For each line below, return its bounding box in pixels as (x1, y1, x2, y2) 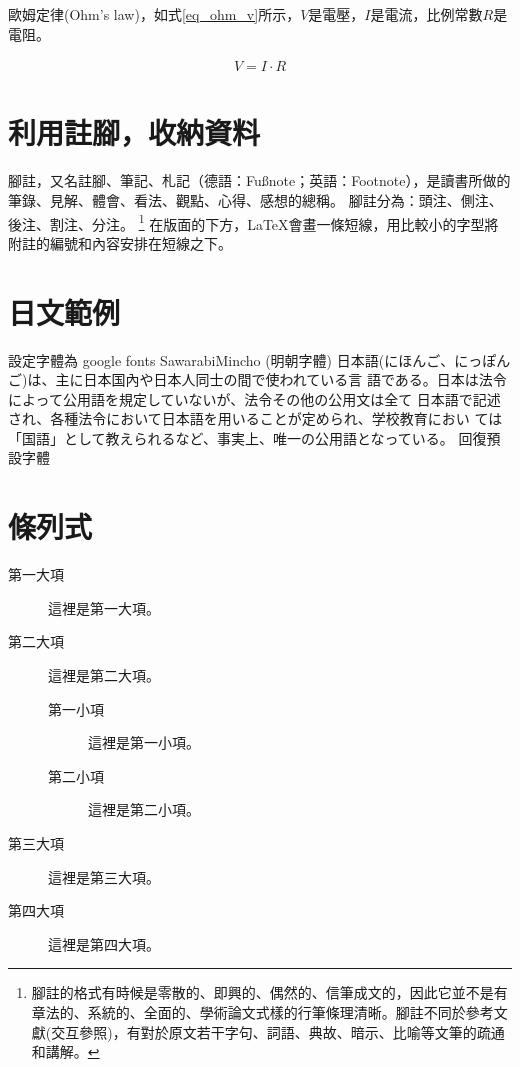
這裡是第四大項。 (48, 933, 160, 954)
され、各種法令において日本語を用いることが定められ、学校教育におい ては (8, 408, 503, 429)
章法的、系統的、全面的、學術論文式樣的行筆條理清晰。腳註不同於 (31, 1001, 466, 1022)
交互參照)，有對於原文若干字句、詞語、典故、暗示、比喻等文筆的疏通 (51, 1021, 505, 1042)
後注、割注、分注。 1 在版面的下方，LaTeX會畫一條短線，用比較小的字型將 (8, 210, 499, 234)
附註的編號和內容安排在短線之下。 (8, 232, 232, 253)
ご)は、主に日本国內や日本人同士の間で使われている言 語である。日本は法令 (8, 369, 507, 390)
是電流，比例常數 (370, 4, 483, 24)
